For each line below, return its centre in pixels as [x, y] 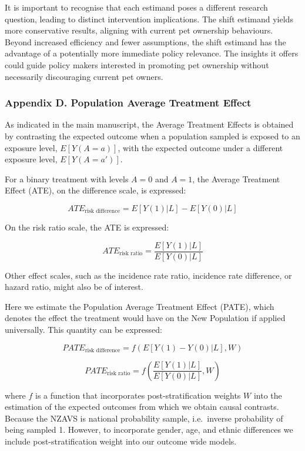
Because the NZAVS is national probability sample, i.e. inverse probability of [144, 418]
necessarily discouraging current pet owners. [84, 76]
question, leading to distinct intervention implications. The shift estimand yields [149, 19]
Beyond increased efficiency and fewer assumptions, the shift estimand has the [145, 41]
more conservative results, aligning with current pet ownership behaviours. [139, 30]
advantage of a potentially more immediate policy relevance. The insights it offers [152, 53]
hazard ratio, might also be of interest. [74, 287]
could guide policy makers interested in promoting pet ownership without [137, 64]
